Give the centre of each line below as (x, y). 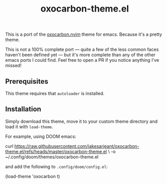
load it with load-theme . (29, 127)
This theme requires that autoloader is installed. (55, 93)
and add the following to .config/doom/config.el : (57, 166)
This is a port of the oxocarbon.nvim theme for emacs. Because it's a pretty (84, 34)
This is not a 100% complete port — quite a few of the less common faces (82, 50)
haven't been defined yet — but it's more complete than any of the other (80, 55)
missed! (13, 65)
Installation (23, 109)
